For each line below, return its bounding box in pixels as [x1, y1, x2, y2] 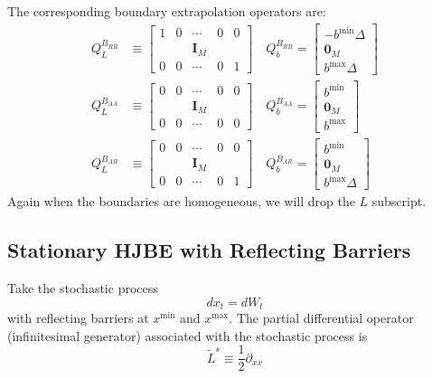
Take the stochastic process [7, 279, 158, 298]
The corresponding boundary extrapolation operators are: [7, 2, 326, 20]
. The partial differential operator [229, 308, 414, 327]
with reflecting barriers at [7, 308, 149, 327]
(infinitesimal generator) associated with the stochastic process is [7, 326, 368, 345]
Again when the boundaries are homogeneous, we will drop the [7, 192, 355, 211]
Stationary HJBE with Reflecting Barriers [7, 236, 411, 264]
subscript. [371, 192, 427, 211]
